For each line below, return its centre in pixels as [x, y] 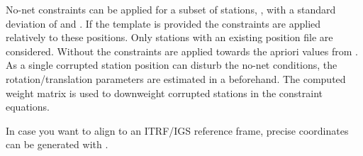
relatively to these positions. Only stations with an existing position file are [169, 37]
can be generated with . [57, 144]
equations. [28, 107]
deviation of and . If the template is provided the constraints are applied [163, 23]
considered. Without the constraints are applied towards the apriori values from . [182, 51]
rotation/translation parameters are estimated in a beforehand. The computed [176, 78]
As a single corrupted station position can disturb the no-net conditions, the [172, 65]
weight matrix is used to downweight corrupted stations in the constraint [164, 93]
